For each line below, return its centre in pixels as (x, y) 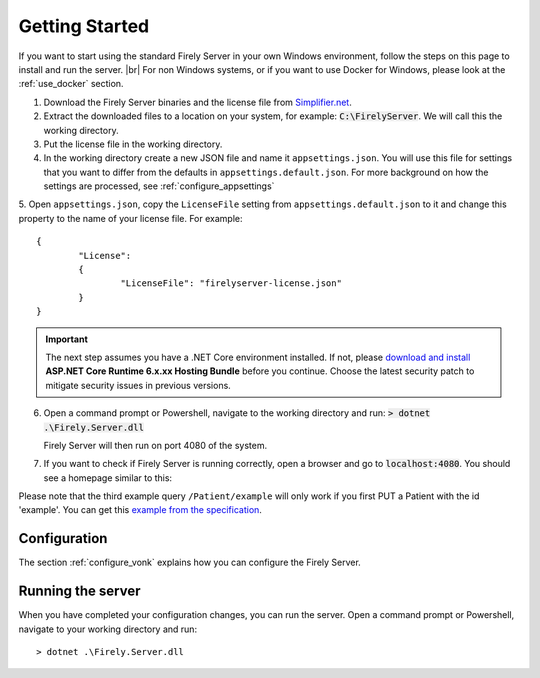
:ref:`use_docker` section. (71, 84)
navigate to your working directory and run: (108, 629)
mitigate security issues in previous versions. (138, 385)
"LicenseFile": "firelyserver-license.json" (231, 283)
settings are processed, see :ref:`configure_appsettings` (159, 186)
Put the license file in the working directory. (133, 144)
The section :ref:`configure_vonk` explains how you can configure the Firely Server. (190, 562)
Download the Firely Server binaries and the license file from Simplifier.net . (197, 102)
